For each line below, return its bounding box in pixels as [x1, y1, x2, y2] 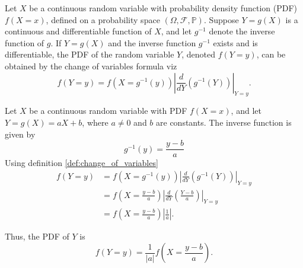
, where [82, 116, 109, 128]
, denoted [181, 48, 215, 60]
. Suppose [203, 13, 239, 25]
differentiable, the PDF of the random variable [5, 48, 174, 60]
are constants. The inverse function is [156, 116, 292, 128]
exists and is [213, 36, 258, 49]
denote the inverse [209, 25, 275, 37]
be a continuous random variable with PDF [29, 104, 187, 117]
